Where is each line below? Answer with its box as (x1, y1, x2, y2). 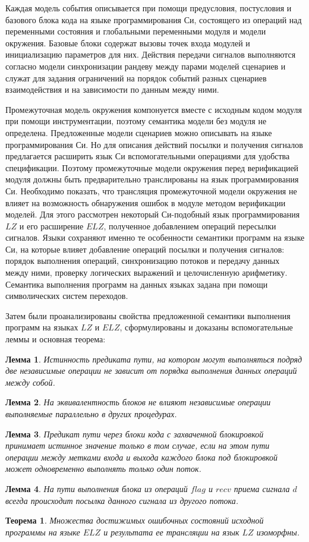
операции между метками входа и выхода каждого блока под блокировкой (5, 450, 278, 463)
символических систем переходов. (5, 289, 128, 302)
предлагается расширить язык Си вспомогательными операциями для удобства (5, 150, 290, 162)
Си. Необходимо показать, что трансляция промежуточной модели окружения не (5, 184, 297, 197)
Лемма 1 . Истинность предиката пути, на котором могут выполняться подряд (5, 352, 302, 365)
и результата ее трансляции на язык (103, 525, 239, 538)
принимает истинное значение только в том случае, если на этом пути (5, 439, 270, 452)
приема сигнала (234, 482, 290, 494)
